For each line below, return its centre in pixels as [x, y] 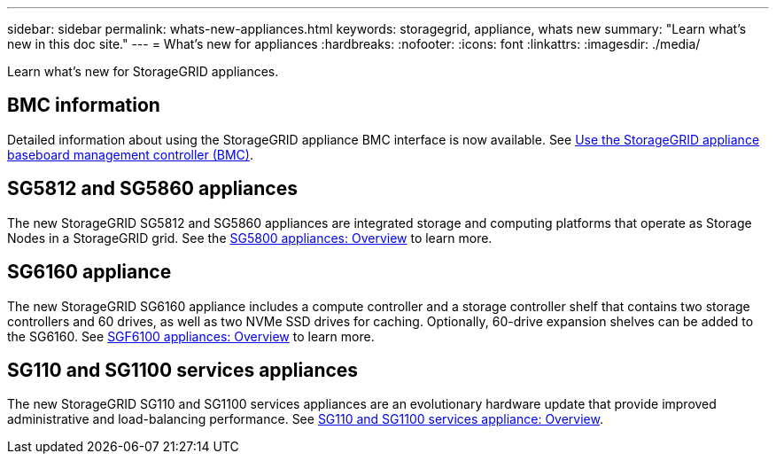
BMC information [84, 105]
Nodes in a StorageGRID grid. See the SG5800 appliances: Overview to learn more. [250, 238]
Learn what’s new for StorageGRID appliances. [143, 71]
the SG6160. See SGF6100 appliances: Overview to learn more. [191, 336]
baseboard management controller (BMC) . [130, 154]
